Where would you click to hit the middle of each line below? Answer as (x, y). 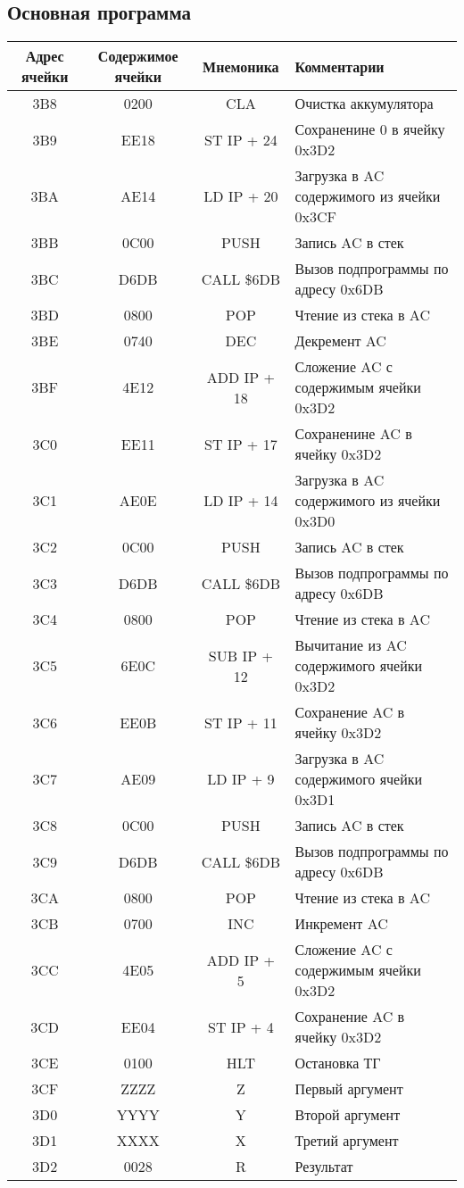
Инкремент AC (341, 924)
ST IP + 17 (241, 444)
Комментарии (340, 66)
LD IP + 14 (241, 501)
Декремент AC (340, 341)
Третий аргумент (347, 1141)
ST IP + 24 (241, 139)
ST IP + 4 (241, 1026)
